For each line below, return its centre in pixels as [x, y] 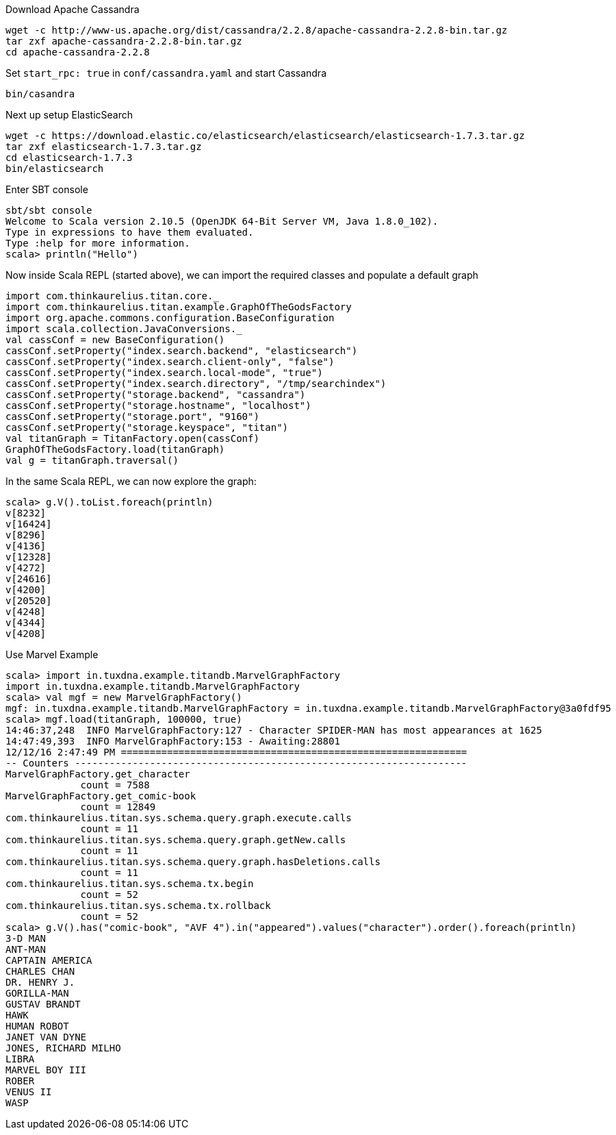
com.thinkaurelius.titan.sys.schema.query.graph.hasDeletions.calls [193, 862]
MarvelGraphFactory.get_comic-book [101, 796]
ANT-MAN [26, 949]
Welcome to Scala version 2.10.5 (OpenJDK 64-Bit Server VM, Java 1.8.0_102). [222, 221]
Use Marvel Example [52, 654]
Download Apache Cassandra [73, 9]
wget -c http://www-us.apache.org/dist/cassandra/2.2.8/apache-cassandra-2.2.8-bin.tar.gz [257, 30]
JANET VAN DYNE [46, 1037]
